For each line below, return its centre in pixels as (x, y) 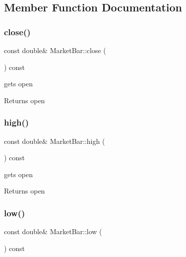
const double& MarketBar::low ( (53, 231)
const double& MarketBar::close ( (55, 50)
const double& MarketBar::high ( (55, 141)
